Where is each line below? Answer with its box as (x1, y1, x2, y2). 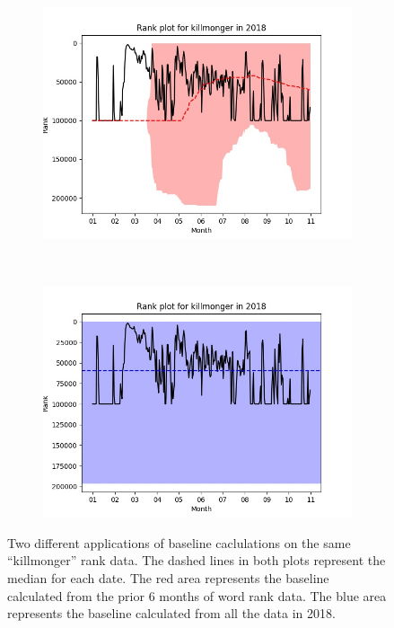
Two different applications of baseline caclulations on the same (7, 533, 351, 552)
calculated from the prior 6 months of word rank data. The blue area (7, 586, 387, 605)
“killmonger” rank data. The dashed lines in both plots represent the (7, 551, 386, 570)
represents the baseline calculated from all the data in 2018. (7, 604, 336, 623)
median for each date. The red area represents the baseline (7, 568, 329, 587)
